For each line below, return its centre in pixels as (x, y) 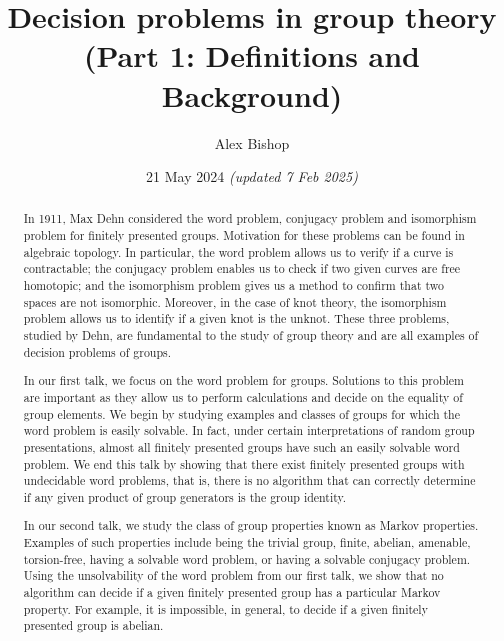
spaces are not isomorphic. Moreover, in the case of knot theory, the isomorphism (235, 301)
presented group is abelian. (93, 625)
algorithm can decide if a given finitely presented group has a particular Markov (232, 592)
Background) (252, 94)
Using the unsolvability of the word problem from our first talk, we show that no (233, 575)
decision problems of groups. (97, 351)
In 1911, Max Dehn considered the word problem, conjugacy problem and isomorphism (250, 218)
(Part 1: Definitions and (252, 55)
